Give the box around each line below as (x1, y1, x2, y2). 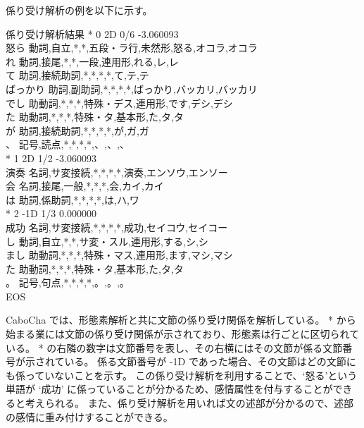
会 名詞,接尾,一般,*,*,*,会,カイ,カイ (6, 178, 164, 193)
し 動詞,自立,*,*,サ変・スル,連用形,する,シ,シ (6, 233, 208, 248)
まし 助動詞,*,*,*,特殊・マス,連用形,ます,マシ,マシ (6, 247, 233, 262)
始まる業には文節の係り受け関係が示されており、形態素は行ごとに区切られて (6, 326, 360, 341)
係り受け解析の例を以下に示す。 (6, 3, 153, 17)
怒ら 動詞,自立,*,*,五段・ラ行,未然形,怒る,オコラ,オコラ (6, 40, 258, 55)
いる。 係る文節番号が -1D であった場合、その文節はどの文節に (64, 354, 356, 369)
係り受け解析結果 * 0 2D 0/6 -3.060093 (6, 26, 179, 41)
